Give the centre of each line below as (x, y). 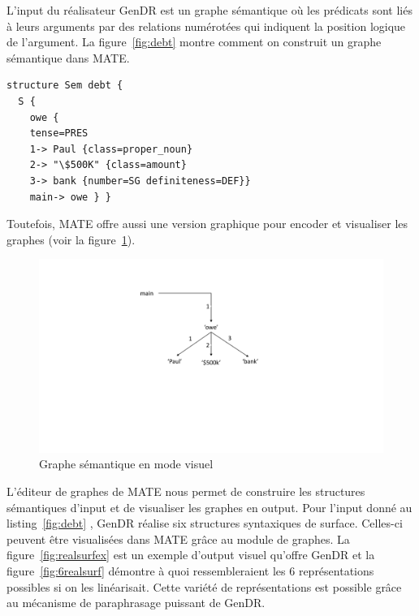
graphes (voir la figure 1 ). (71, 239)
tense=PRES (59, 134)
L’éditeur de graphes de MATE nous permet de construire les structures (186, 491)
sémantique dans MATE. (68, 57)
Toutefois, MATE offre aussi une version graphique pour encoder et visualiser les (207, 224)
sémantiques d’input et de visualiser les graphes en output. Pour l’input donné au (209, 507)
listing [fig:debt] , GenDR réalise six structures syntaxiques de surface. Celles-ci (205, 523)
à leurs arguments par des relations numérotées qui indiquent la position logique (206, 26)
